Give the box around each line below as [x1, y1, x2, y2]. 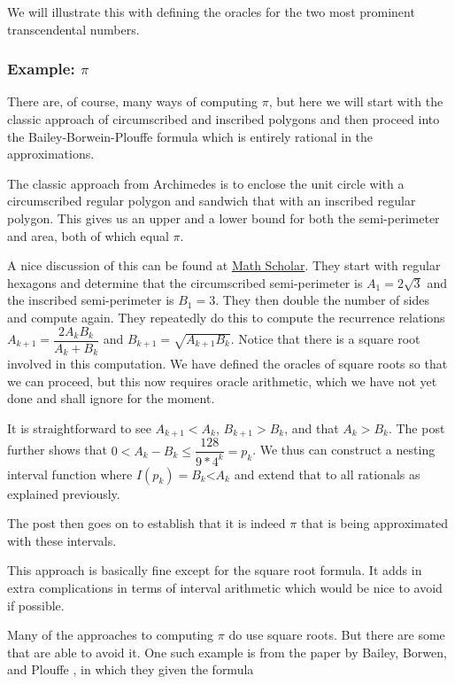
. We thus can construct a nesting [252, 440, 436, 459]
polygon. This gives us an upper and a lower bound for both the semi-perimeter [7, 208, 440, 227]
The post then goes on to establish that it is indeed [7, 514, 286, 532]
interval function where [7, 464, 133, 483]
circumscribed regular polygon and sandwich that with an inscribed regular [7, 191, 416, 210]
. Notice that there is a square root [230, 330, 420, 347]
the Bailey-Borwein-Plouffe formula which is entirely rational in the [7, 127, 374, 145]
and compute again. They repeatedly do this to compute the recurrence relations [7, 307, 445, 326]
